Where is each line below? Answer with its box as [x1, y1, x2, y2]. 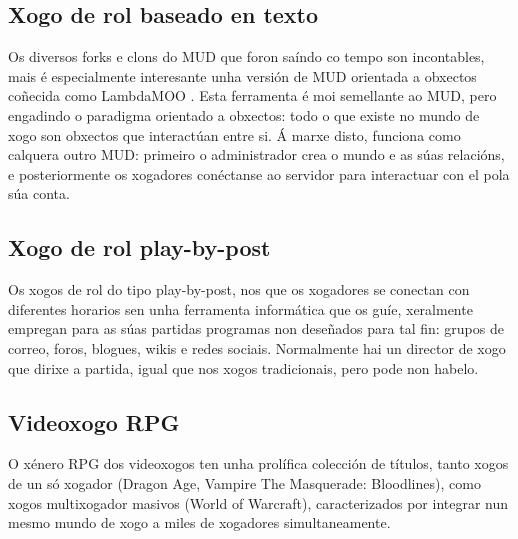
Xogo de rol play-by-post [8, 232, 271, 263]
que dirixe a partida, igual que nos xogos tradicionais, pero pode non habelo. [8, 357, 479, 378]
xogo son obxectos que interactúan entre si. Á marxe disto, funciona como [8, 124, 461, 145]
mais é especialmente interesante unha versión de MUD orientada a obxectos [8, 65, 477, 86]
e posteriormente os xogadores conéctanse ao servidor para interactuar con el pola [8, 163, 510, 184]
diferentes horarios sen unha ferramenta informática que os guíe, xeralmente [8, 298, 473, 319]
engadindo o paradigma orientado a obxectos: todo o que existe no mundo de [8, 104, 480, 125]
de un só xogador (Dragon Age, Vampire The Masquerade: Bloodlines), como [8, 472, 481, 493]
